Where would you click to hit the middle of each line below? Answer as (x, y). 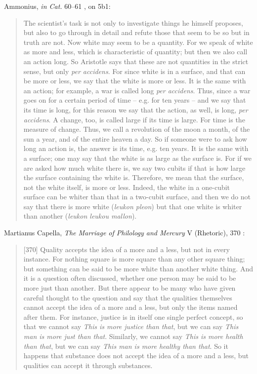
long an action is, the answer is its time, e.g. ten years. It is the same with (136, 148)
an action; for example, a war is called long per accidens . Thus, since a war (137, 90)
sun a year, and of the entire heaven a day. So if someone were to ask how (135, 138)
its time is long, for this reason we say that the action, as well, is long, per (136, 109)
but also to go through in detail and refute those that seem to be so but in (136, 32)
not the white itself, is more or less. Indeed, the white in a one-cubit (127, 187)
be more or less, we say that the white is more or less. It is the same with (135, 81)
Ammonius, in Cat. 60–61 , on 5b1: (57, 6)
